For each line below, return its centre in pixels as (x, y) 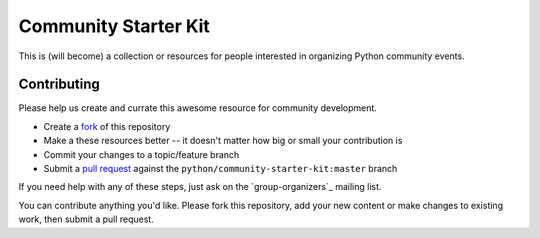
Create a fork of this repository (107, 126)
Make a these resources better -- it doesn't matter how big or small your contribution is (223, 141)
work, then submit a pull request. (86, 219)
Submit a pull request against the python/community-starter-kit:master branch (220, 169)
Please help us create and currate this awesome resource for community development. (197, 108)
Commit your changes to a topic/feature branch (141, 154)
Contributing (59, 84)
